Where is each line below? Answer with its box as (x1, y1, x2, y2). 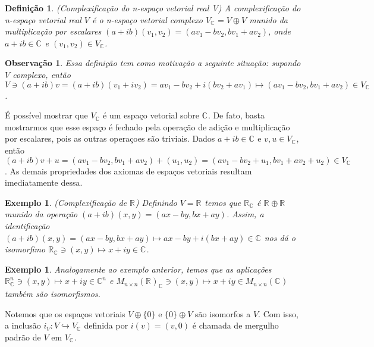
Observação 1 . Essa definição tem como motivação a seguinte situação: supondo (5, 57, 301, 69)
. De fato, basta (208, 109, 265, 121)
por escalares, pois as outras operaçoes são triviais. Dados (5, 132, 215, 145)
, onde (268, 25, 291, 37)
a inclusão (5, 319, 41, 332)
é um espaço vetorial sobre (103, 109, 200, 121)
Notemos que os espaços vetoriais (5, 307, 125, 320)
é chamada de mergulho (192, 319, 279, 332)
